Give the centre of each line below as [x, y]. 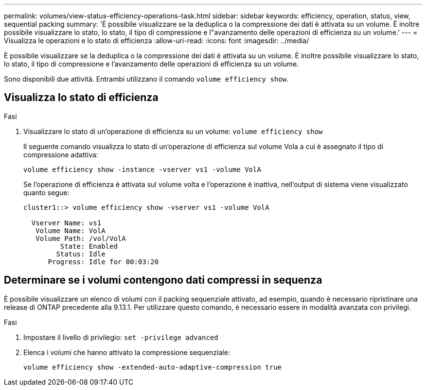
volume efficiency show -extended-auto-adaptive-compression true [153, 367]
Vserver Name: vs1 [66, 223]
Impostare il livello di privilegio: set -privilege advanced [121, 337]
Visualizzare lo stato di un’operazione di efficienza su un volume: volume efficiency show [173, 131]
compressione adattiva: [61, 154]
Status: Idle [81, 254]
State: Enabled [89, 246]
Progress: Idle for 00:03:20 [103, 262]
